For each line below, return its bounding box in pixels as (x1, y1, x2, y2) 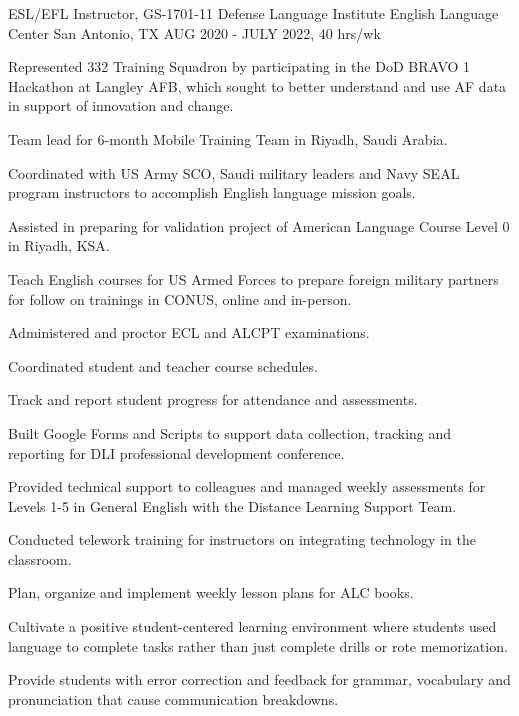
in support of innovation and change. (8, 95, 234, 116)
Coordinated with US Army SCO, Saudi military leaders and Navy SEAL (8, 162, 460, 183)
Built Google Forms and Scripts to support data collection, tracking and (8, 422, 452, 443)
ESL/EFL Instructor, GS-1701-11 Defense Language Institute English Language (8, 3, 499, 23)
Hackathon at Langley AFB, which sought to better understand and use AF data (8, 75, 507, 96)
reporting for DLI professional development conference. (8, 442, 345, 463)
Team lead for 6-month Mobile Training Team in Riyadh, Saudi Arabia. (8, 128, 448, 149)
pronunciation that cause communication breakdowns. (8, 688, 339, 709)
